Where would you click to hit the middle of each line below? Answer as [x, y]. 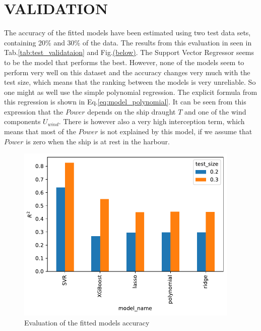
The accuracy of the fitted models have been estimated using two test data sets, [127, 33]
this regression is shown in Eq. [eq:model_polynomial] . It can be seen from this [125, 102]
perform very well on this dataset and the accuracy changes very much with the [127, 72]
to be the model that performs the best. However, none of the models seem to [124, 62]
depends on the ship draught [132, 111]
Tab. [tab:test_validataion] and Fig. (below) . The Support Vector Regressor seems [129, 52]
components [22, 121]
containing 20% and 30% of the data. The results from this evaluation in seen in [128, 42]
